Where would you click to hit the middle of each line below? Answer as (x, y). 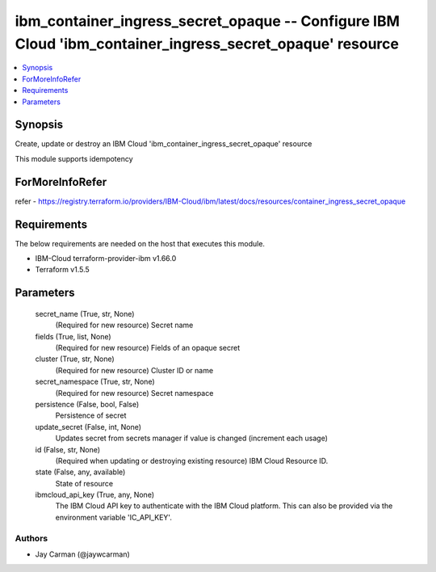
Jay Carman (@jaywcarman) (83, 554)
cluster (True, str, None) (75, 359)
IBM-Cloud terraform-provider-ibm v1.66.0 (106, 259)
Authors (31, 538)
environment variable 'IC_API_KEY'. (114, 517)
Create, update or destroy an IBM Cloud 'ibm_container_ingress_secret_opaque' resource (163, 144)
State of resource (84, 483)
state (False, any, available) (80, 472)
